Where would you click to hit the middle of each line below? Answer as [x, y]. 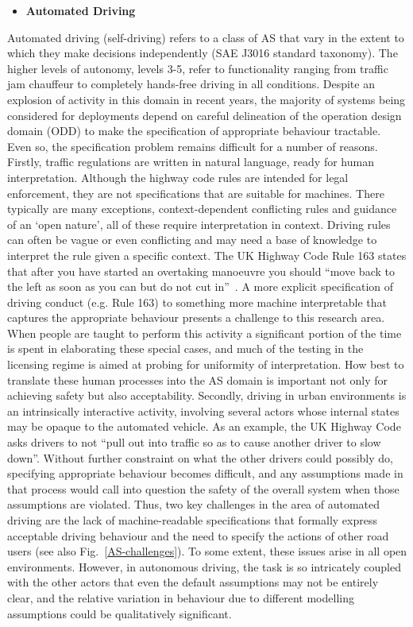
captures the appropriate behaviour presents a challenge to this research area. [196, 317]
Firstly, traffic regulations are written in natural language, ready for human [191, 162]
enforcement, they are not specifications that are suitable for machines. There [196, 193]
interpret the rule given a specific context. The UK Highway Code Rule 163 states [207, 255]
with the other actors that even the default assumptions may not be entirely [193, 582]
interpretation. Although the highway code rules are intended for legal [178, 177]
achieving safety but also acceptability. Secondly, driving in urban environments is [207, 395]
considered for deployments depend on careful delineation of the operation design [205, 115]
